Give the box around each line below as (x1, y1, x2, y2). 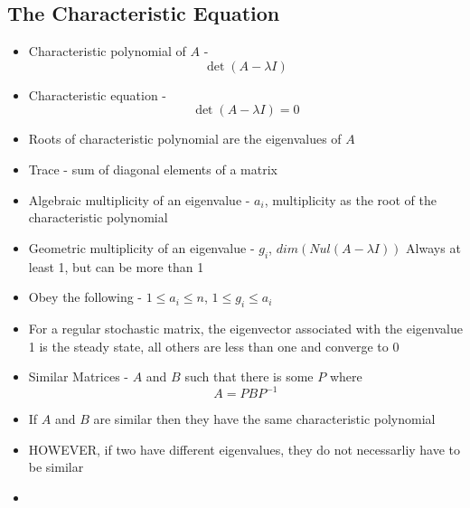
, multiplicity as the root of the (264, 190, 437, 209)
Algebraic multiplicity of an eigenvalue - (28, 190, 250, 209)
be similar (28, 457, 84, 476)
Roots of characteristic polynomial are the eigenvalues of (28, 129, 342, 148)
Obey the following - (28, 287, 143, 306)
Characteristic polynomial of (28, 42, 186, 61)
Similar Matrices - (28, 367, 129, 386)
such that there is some (184, 367, 314, 386)
